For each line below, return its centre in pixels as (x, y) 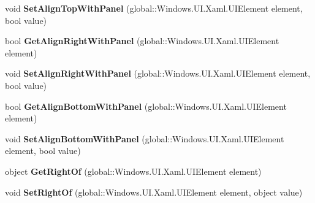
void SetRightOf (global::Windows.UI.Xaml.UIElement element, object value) (154, 192)
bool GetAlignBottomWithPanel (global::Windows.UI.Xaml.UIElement (146, 106)
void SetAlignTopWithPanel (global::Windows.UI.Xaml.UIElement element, (154, 8)
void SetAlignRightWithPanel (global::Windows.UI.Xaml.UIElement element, (158, 73)
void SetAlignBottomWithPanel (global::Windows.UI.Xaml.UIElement (145, 138)
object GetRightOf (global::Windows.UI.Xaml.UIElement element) (133, 171)
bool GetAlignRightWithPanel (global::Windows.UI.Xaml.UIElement (142, 41)
